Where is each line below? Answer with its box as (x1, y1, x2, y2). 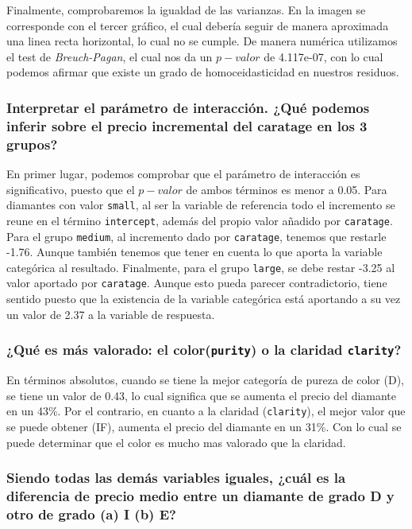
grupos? (6, 134, 58, 154)
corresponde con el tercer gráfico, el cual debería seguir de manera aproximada (6, 17, 389, 33)
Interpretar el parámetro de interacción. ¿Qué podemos (6, 97, 370, 117)
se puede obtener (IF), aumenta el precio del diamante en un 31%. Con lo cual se (6, 418, 402, 434)
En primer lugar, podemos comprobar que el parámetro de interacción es (6, 165, 360, 182)
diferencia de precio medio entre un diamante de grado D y (6, 485, 395, 505)
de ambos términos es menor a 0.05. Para (186, 181, 387, 197)
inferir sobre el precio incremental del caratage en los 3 (6, 115, 368, 135)
